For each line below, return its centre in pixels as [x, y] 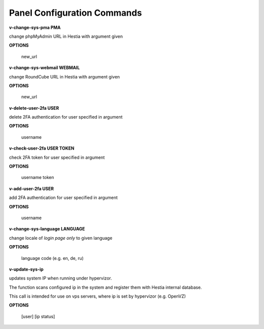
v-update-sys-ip [26, 269]
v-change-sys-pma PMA [35, 27]
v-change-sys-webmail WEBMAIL [44, 68]
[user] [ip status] [38, 316]
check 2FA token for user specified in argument [57, 157]
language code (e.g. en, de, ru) [53, 258]
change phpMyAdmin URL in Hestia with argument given [66, 36]
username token [38, 177]
